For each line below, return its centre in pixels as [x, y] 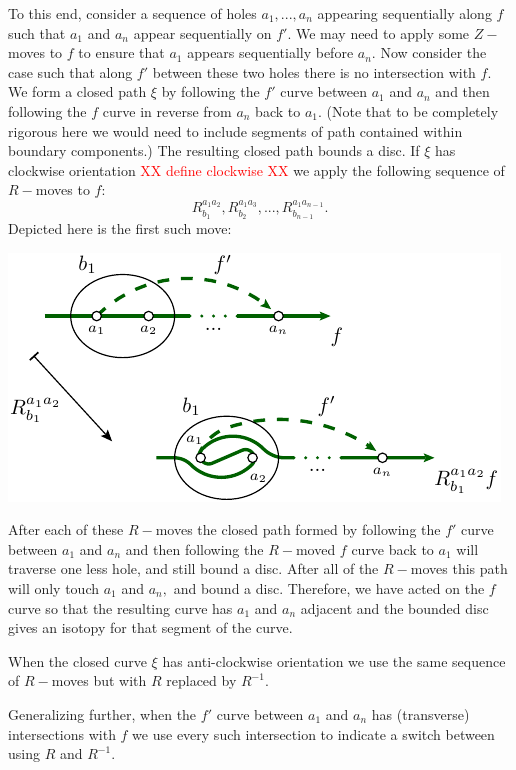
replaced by [201, 680]
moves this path [459, 568]
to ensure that [121, 52]
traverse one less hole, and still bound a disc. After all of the [193, 568]
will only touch [54, 587]
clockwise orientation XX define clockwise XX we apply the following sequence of [256, 169]
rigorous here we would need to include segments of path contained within [235, 130]
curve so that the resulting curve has [120, 607]
